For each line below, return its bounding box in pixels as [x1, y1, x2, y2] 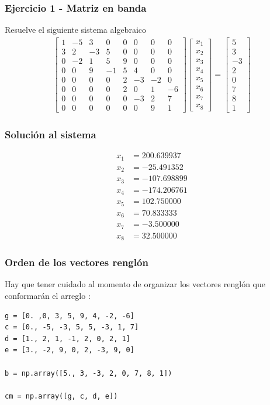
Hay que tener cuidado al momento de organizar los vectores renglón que [5, 278, 265, 290]
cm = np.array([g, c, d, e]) [5, 392, 118, 400]
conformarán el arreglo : [5, 290, 91, 301]
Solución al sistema [5, 127, 96, 142]
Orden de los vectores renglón [5, 255, 148, 270]
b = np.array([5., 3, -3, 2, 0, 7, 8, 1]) [5, 369, 172, 377]
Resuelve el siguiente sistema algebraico [5, 23, 146, 36]
